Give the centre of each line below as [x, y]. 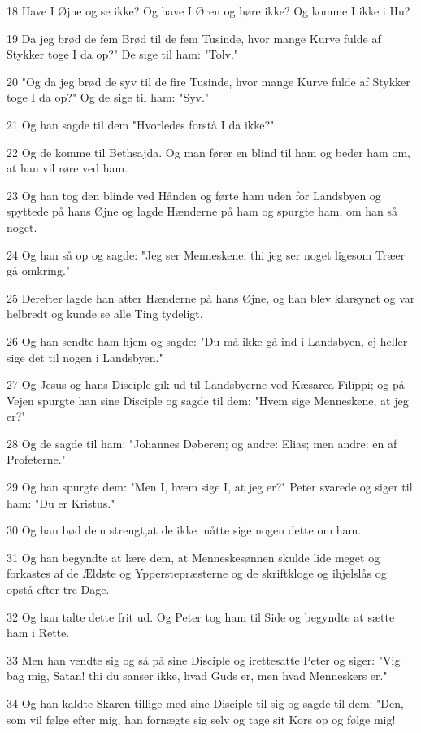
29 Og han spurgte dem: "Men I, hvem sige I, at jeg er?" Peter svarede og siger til [210, 487]
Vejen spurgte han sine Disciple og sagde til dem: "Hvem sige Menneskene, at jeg [208, 400]
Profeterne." [36, 459]
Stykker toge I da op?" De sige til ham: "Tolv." [123, 54]
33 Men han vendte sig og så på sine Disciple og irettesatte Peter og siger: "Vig [204, 659]
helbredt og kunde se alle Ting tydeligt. [105, 314]
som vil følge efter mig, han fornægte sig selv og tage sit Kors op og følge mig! [201, 719]
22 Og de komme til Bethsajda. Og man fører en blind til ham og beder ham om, [208, 152]
